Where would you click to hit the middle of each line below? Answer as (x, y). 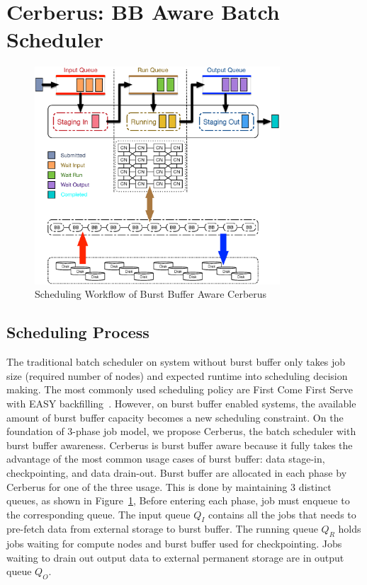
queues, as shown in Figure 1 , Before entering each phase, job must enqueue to (178, 500)
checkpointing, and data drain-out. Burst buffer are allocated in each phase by (177, 472)
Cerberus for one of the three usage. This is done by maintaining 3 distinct (169, 486)
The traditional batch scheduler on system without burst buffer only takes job (176, 362)
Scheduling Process (78, 332)
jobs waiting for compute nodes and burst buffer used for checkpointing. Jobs (174, 544)
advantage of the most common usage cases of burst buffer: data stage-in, (166, 459)
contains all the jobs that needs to (282, 514)
